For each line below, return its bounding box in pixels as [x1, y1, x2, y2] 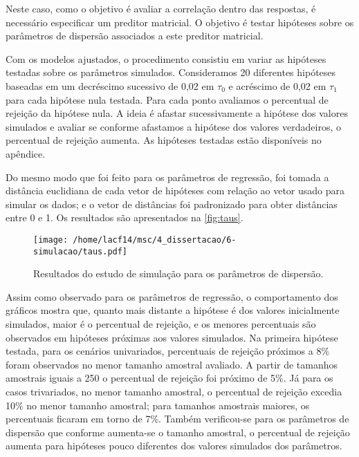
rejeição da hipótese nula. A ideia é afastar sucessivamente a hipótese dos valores [6, 106, 348, 120]
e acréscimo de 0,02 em [228, 78, 326, 93]
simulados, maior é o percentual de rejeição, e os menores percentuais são [6, 317, 316, 330]
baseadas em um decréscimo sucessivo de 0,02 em [6, 78, 214, 93]
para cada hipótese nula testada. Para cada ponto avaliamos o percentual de [6, 92, 329, 106]
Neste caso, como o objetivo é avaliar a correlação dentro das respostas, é [6, 1, 316, 15]
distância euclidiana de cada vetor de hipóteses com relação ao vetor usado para [6, 183, 345, 198]
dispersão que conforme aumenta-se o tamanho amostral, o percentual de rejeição [6, 425, 350, 439]
